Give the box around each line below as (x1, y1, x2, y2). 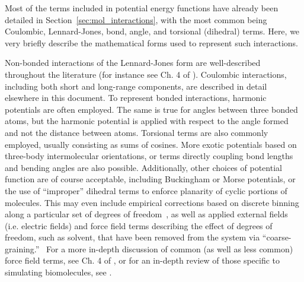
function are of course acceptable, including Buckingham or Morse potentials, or (5, 173, 296, 185)
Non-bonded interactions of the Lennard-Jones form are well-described (5, 56, 261, 69)
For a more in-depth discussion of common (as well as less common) (46, 242, 293, 255)
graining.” (5, 242, 40, 255)
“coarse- (262, 231, 292, 243)
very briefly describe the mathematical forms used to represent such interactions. (5, 36, 298, 49)
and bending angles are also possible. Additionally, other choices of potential (5, 161, 282, 173)
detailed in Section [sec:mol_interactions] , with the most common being (5, 13, 267, 26)
